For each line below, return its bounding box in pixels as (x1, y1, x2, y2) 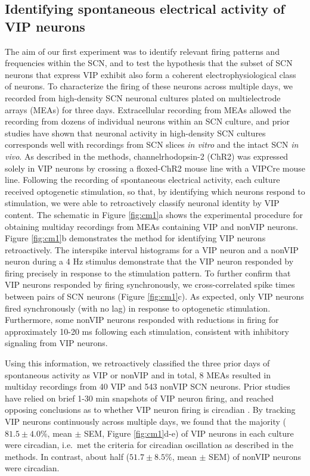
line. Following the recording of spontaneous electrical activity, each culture (5, 173, 280, 186)
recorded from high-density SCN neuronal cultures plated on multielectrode (5, 91, 281, 104)
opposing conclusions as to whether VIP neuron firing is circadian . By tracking (5, 403, 296, 416)
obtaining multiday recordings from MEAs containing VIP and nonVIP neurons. (5, 220, 298, 232)
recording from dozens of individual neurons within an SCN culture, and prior (5, 115, 290, 127)
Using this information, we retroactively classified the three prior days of (5, 357, 270, 369)
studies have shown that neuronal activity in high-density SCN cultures (5, 126, 266, 139)
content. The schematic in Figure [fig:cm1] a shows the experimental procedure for (5, 208, 303, 220)
